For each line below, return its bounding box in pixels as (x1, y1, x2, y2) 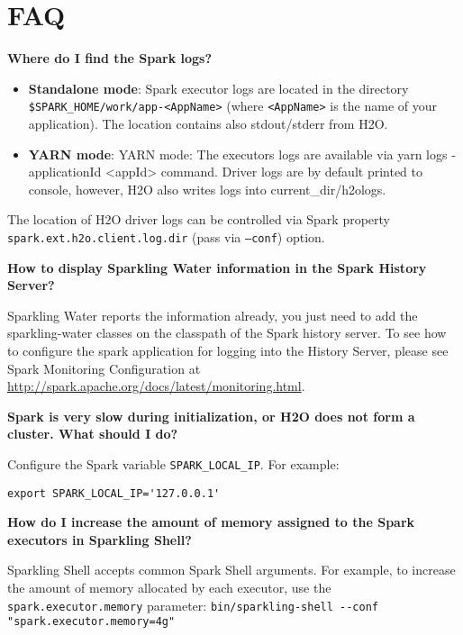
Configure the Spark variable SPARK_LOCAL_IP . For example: (7, 454, 340, 473)
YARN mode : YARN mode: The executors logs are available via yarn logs (28, 144, 448, 163)
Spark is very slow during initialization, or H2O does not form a (7, 406, 415, 425)
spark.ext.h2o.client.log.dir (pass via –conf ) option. (7, 227, 325, 246)
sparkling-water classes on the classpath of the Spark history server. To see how (7, 323, 447, 342)
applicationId (28, 162, 102, 181)
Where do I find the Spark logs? (7, 49, 213, 68)
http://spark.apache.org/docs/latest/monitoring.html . (7, 376, 305, 395)
